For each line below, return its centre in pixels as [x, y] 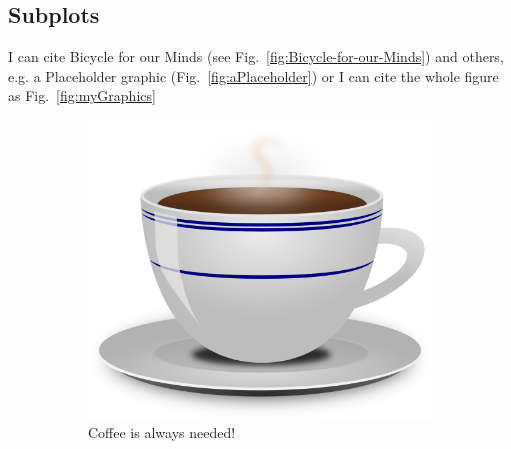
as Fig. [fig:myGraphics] [82, 95]
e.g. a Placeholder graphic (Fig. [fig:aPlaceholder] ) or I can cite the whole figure [253, 75]
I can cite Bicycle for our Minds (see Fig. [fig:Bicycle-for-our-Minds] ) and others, [256, 56]
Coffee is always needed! [162, 431]
